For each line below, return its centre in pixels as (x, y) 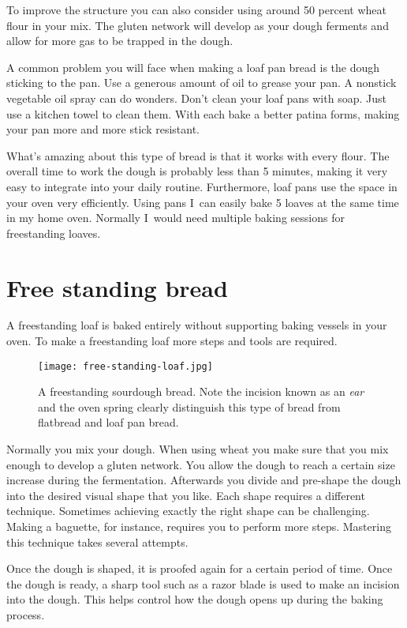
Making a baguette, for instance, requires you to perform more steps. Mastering (199, 526)
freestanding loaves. (54, 233)
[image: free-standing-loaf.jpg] (125, 366)
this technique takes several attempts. (97, 542)
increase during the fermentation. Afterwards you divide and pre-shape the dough (204, 480)
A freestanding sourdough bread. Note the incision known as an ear (201, 391)
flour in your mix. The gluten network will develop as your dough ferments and (198, 25)
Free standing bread (117, 287)
